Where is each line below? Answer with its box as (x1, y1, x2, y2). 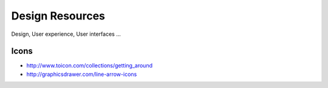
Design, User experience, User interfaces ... (11, 30, 121, 38)
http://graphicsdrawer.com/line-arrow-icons (26, 70, 137, 78)
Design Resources (11, 9, 106, 22)
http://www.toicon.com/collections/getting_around (26, 62, 153, 69)
